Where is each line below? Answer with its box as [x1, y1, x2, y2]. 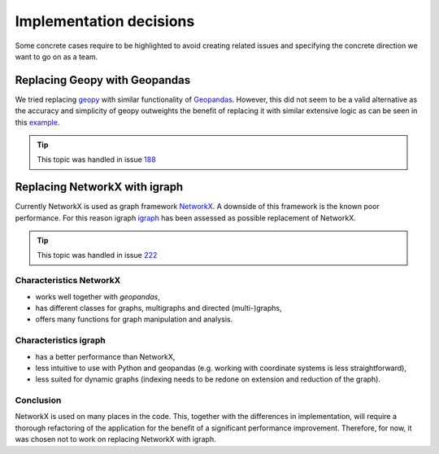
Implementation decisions [15, 12, 195, 30]
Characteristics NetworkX [15, 275, 121, 286]
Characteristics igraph [15, 334, 106, 346]
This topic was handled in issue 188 [37, 155, 156, 164]
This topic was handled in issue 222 [37, 251, 158, 260]
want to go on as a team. [15, 51, 98, 61]
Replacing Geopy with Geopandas [15, 73, 191, 87]
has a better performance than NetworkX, [35, 351, 176, 361]
